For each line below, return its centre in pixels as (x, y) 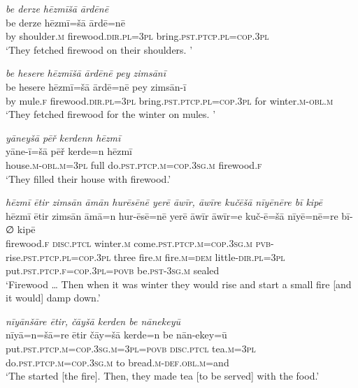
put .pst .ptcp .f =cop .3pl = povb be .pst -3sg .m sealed (113, 270)
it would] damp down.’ (53, 298)
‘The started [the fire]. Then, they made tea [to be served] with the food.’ (163, 376)
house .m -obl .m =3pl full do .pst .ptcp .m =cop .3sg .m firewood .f (134, 164)
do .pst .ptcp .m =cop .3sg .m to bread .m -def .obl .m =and (117, 362)
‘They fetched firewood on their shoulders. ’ (99, 49)
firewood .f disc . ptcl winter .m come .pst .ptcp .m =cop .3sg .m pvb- (140, 242)
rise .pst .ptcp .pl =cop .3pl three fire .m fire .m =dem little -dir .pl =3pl (145, 256)
